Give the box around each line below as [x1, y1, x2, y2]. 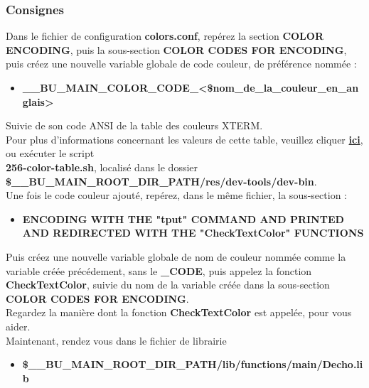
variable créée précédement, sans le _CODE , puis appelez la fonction [6, 263, 312, 278]
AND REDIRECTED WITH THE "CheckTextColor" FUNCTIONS [22, 225, 364, 240]
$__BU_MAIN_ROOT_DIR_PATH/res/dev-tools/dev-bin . [6, 173, 317, 188]
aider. [6, 318, 31, 333]
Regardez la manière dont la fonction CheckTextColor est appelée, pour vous [6, 305, 352, 320]
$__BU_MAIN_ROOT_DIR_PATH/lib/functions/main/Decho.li [22, 357, 363, 372]
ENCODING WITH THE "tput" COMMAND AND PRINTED [22, 211, 344, 226]
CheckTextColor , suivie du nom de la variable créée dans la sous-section [6, 277, 330, 292]
